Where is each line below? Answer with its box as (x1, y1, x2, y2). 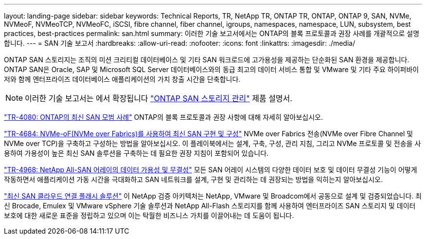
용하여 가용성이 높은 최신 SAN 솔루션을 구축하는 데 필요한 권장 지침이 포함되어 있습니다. (4, 149, 269, 157)
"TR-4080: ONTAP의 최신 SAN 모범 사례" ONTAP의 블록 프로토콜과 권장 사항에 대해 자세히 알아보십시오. (4, 113, 323, 121)
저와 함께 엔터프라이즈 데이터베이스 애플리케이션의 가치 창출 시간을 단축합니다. (4, 75, 241, 83)
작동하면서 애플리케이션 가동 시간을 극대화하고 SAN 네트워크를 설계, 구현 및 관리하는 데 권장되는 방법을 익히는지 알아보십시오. (4, 175, 383, 184)
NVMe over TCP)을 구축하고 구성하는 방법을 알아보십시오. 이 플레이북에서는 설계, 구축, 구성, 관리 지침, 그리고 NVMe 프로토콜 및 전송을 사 (4, 139, 421, 147)
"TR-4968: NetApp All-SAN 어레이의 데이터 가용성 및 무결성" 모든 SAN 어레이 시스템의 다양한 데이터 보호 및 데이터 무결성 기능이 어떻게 (4, 165, 417, 174)
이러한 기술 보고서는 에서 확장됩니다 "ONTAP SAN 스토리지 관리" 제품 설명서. (25, 93, 292, 103)
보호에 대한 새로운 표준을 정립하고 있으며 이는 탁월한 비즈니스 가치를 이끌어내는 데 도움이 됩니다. (4, 211, 294, 220)
